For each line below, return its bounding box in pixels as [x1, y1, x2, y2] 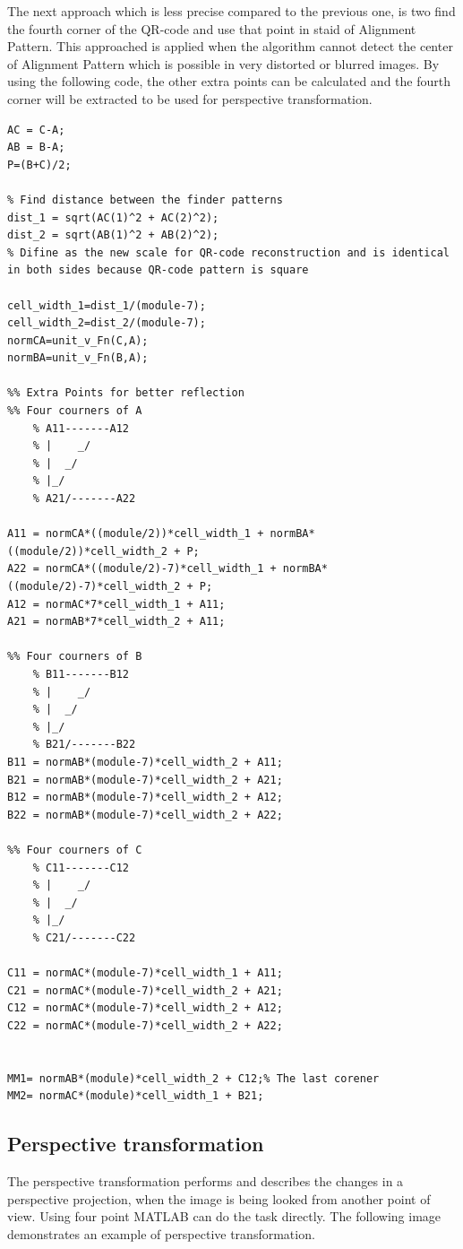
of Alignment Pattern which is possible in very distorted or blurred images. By [7, 54, 440, 73]
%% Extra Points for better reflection [7, 386, 244, 400]
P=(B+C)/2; [7, 158, 72, 171]
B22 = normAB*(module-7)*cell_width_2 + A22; [7, 808, 283, 821]
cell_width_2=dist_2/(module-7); [7, 317, 206, 330]
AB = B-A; [7, 141, 65, 154]
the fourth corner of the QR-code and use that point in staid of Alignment [7, 19, 416, 38]
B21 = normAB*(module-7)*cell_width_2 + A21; [7, 773, 283, 786]
